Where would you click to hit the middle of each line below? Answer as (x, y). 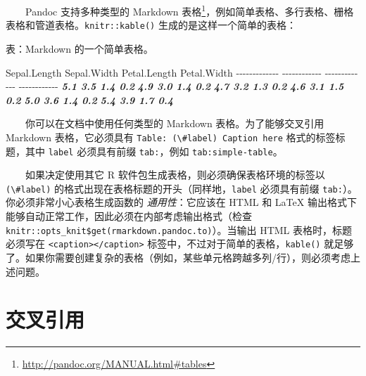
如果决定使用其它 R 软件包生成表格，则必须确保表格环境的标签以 (175, 175)
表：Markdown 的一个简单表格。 (80, 48)
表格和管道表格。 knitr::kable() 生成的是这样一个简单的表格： (151, 25)
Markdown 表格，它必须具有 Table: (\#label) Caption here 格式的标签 (171, 137)
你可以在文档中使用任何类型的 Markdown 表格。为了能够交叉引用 (175, 123)
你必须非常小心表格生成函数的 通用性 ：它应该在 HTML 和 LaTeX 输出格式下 (181, 202)
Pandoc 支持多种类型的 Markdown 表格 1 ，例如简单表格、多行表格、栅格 (190, 10)
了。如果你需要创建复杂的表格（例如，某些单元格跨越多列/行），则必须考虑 (178, 257)
